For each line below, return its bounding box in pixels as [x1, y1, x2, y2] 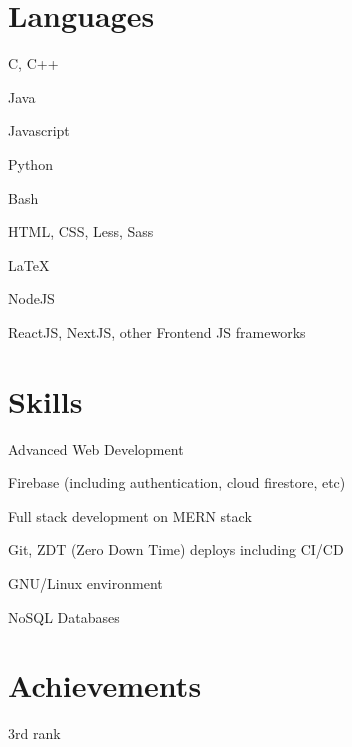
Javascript [8, 120, 70, 141]
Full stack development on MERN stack [8, 505, 252, 526]
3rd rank [8, 723, 61, 744]
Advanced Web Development [8, 438, 184, 459]
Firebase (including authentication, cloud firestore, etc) [8, 472, 346, 493]
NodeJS [8, 288, 55, 309]
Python [8, 153, 53, 174]
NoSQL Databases [8, 606, 120, 627]
